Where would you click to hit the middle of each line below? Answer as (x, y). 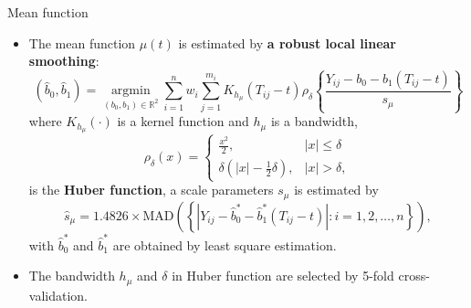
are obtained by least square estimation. (225, 244)
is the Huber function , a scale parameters (151, 190)
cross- (414, 276)
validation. (58, 295)
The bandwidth (72, 276)
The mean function (82, 42)
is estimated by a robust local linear (287, 42)
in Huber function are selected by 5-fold (283, 276)
